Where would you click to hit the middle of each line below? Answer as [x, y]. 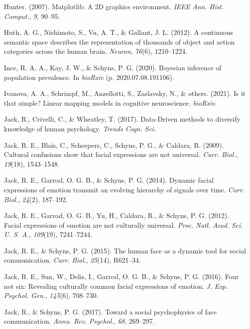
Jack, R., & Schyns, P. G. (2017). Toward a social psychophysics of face [110, 311]
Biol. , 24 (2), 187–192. [36, 199]
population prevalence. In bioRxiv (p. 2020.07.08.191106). [89, 77]
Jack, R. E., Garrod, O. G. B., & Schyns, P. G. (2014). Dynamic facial [109, 180]
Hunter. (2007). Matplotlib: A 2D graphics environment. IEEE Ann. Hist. [114, 6]
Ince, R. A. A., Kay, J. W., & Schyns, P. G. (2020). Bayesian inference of [113, 67]
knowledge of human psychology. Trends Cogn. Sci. [80, 128]
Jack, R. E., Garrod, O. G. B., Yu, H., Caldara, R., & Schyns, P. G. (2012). [117, 215]
